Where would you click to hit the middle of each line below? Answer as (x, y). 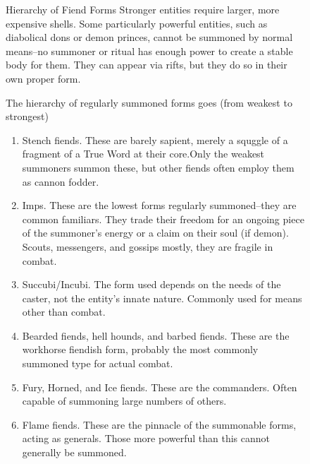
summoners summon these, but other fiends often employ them (158, 167)
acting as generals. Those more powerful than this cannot (146, 438)
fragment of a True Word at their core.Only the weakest (143, 154)
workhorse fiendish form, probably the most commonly (140, 349)
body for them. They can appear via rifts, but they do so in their (147, 65)
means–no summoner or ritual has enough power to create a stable (149, 50)
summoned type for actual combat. (98, 363)
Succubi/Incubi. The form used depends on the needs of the (151, 284)
